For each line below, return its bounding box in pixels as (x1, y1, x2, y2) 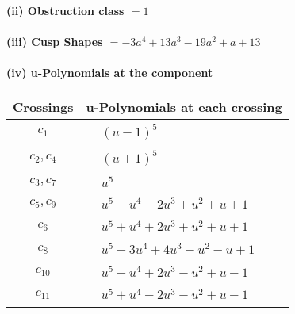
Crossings (13, 97, 74, 116)
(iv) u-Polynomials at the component (6, 64, 213, 81)
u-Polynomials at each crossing (86, 97, 282, 116)
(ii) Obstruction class (6, 2, 125, 18)
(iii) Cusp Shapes (6, 33, 103, 50)
